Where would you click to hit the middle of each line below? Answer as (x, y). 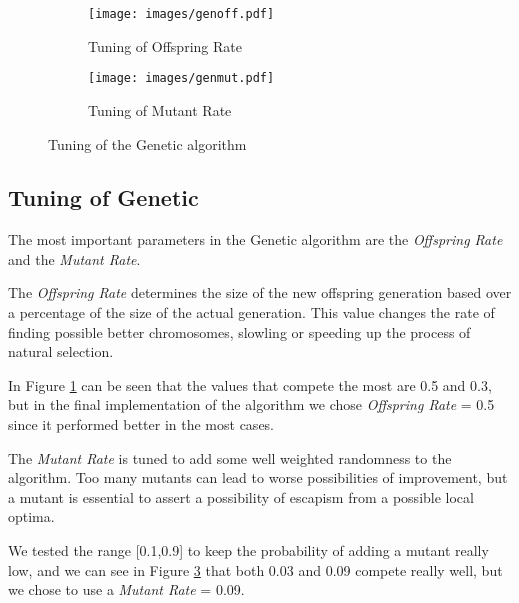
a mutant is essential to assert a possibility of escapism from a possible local (241, 496)
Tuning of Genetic (103, 197)
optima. (31, 516)
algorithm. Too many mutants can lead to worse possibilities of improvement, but (258, 477)
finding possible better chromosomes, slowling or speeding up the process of (239, 331)
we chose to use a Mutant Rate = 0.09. (126, 589)
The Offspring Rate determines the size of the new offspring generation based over (260, 292)
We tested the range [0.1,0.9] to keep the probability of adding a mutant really (248, 550)
